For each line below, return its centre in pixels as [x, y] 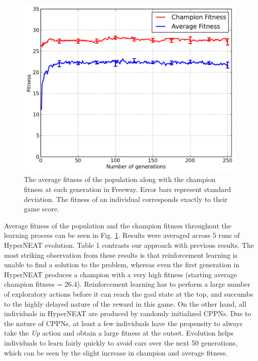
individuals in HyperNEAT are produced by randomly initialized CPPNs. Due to [128, 313]
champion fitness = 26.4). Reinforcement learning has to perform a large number [127, 284]
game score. [42, 209]
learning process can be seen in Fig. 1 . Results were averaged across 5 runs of [122, 235]
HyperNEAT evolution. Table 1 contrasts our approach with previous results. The [129, 245]
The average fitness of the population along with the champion [120, 179]
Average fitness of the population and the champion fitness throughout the [118, 225]
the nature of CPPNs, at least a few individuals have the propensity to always [123, 323]
